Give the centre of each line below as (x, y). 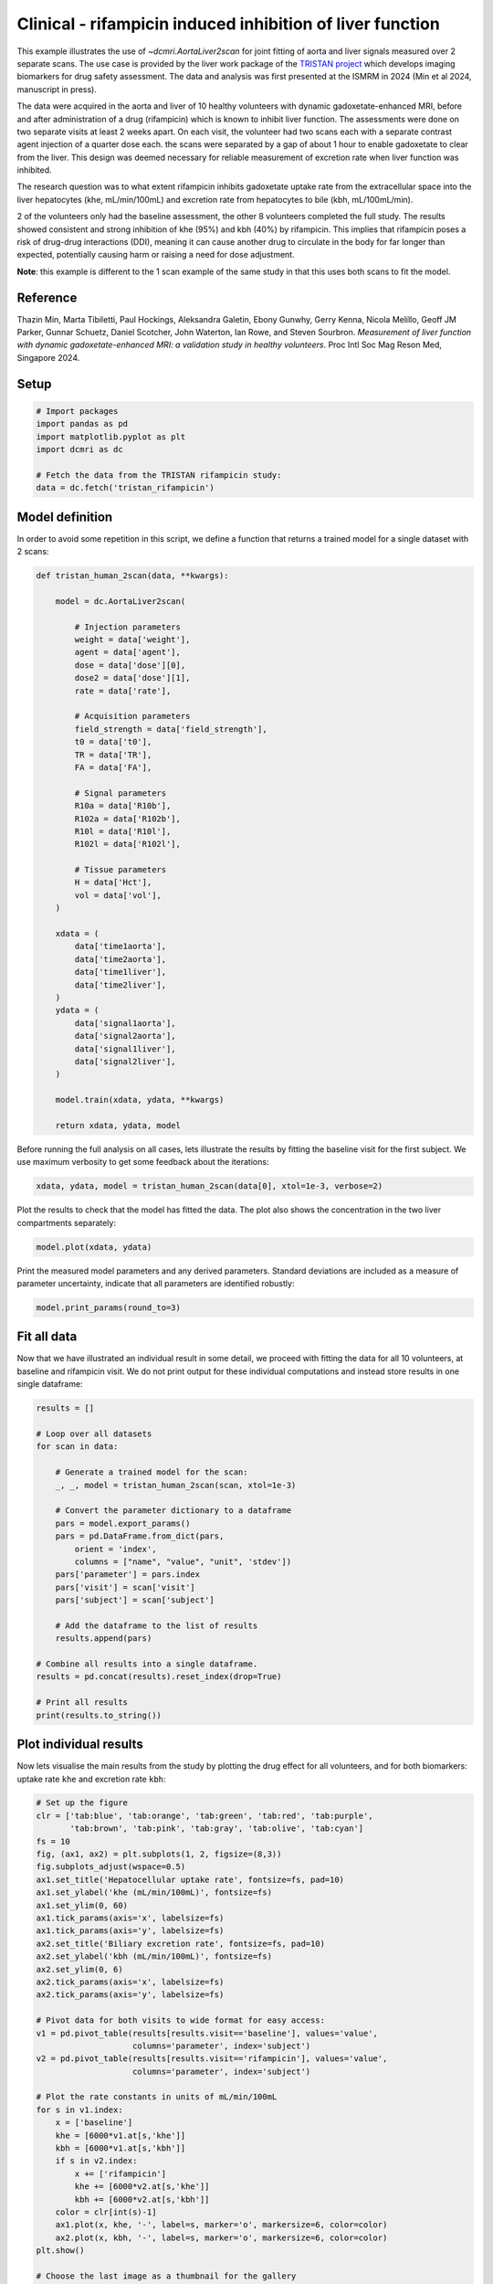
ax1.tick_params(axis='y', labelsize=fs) (130, 1931)
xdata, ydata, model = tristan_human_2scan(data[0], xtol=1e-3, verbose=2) (210, 1186)
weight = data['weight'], (132, 640)
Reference (47, 297)
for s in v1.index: (79, 2110)
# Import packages (77, 411)
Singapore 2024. (48, 357)
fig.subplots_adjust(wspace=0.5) (111, 1867)
